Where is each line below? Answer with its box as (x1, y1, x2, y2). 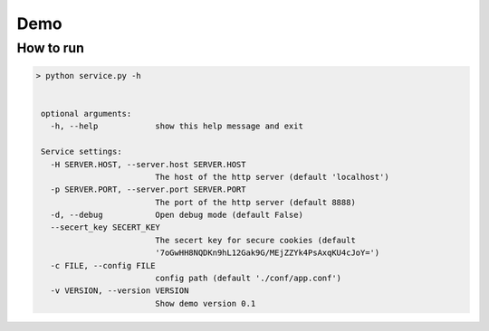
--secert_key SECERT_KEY (50, 222, 160, 232)
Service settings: (41, 147, 122, 157)
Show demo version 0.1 (155, 298, 256, 308)
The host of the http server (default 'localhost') (155, 172, 389, 182)
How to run (16, 40, 85, 56)
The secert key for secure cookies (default (155, 235, 357, 245)
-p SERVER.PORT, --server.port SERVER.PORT (50, 184, 246, 194)
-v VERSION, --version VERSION (50, 286, 189, 296)
